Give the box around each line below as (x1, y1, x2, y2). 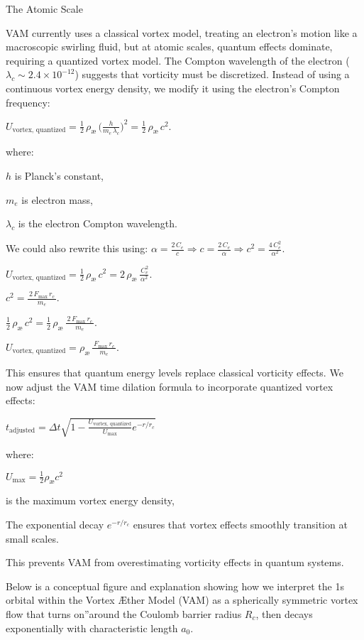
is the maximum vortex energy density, (6, 493, 175, 508)
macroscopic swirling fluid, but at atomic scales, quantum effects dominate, (6, 39, 333, 54)
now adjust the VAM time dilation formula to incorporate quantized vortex (6, 379, 333, 394)
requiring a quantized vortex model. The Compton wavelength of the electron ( (6, 53, 350, 67)
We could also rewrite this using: (6, 241, 148, 256)
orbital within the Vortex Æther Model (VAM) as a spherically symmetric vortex (6, 592, 358, 607)
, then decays (255, 606, 313, 621)
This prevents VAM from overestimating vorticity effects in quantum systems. (6, 555, 344, 570)
